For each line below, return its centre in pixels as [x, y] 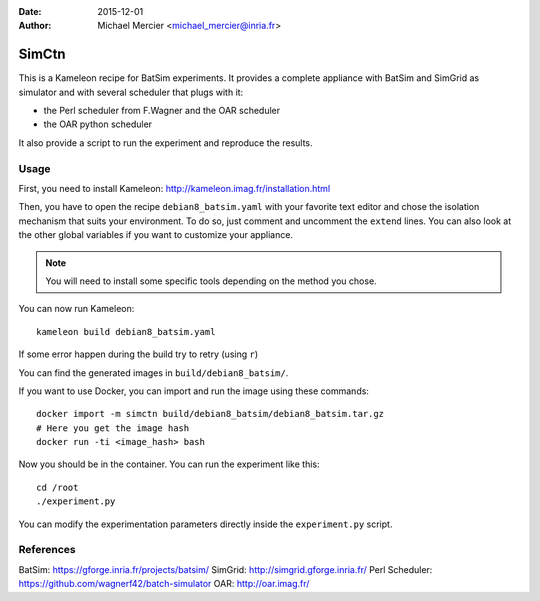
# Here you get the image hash [113, 428]
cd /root [57, 487]
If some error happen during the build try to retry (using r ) [138, 354]
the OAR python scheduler [98, 124]
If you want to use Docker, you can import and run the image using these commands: [194, 391]
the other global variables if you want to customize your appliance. [156, 235]
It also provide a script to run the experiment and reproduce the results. [166, 142]
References [47, 550]
